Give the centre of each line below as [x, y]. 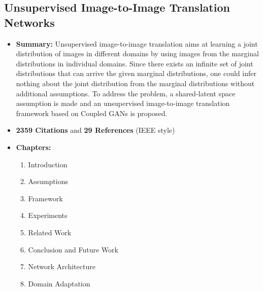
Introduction [48, 164]
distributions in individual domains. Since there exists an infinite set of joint [135, 63]
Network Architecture [62, 266]
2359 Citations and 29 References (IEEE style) [95, 130]
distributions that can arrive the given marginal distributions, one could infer [136, 73]
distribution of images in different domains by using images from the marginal [137, 53]
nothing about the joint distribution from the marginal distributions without [135, 83]
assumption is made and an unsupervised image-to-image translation [123, 103]
